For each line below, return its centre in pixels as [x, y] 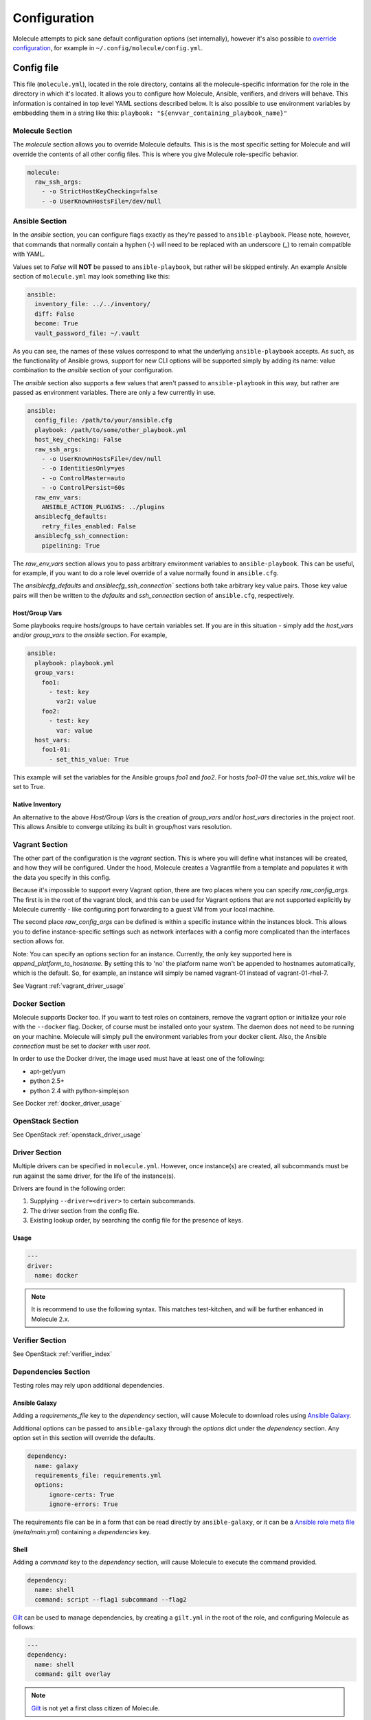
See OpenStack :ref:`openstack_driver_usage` [78, 1135]
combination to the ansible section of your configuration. [93, 370]
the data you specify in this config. [62, 877]
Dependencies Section [52, 1371]
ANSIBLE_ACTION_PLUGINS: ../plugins [103, 507]
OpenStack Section [46, 1121]
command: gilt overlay [73, 1674]
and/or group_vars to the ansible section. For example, [90, 635]
